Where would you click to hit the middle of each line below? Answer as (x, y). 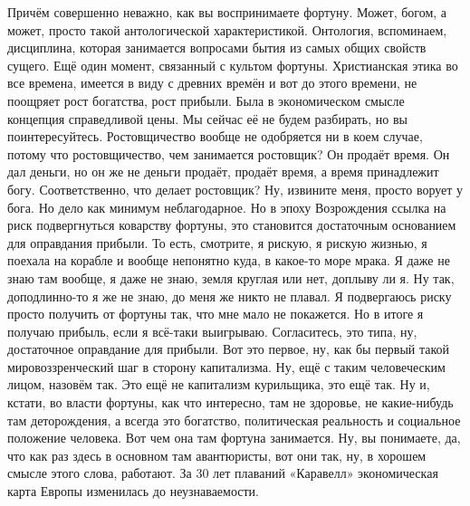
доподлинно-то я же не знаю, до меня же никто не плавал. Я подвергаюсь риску (230, 296)
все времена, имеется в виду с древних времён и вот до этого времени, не (212, 83)
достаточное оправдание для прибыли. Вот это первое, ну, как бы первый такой (229, 349)
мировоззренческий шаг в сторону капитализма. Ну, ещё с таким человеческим (226, 366)
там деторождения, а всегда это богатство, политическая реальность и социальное (234, 420)
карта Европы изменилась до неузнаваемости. (134, 491)
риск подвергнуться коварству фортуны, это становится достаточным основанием (232, 225)
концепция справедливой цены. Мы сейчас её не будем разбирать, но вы (207, 118)
